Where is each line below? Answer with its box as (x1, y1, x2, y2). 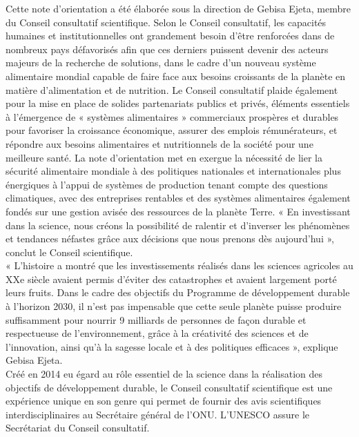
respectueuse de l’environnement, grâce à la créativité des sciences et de (6, 326, 309, 340)
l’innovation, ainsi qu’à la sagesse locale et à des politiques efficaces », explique (6, 339, 338, 353)
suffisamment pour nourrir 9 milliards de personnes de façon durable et (6, 312, 307, 327)
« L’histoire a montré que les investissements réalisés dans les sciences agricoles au (6, 258, 353, 273)
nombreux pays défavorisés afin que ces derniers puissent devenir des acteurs (6, 41, 329, 56)
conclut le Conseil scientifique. (6, 244, 133, 259)
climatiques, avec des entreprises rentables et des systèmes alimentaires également (6, 191, 351, 205)
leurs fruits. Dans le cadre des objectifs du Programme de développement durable (6, 285, 350, 300)
